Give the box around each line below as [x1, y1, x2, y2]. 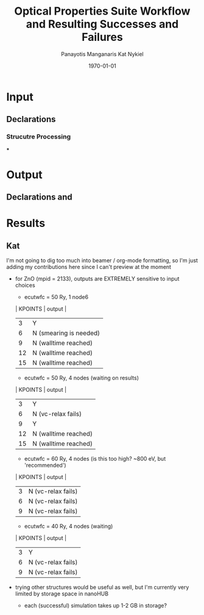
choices [15, 282, 35, 289]
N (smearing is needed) [32, 329, 100, 337]
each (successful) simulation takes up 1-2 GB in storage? [24, 602, 167, 610]
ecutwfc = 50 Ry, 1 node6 [24, 293, 89, 301]
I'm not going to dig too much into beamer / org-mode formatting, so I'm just [6, 257, 198, 264]
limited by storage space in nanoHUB [15, 590, 108, 597]
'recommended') [24, 462, 66, 469]
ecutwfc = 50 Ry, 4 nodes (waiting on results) [24, 374, 139, 382]
